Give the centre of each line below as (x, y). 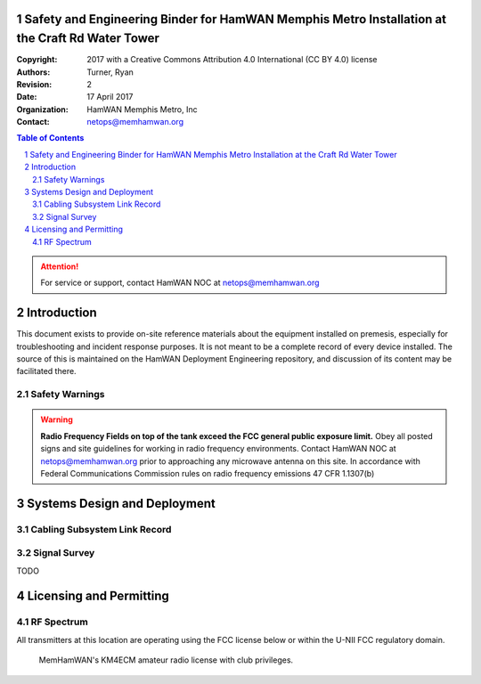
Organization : (42, 109)
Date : (27, 97)
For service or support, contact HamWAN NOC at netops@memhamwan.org (180, 283)
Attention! (60, 266)
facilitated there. (46, 371)
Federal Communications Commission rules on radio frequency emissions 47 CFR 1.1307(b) (208, 473)
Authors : (33, 72)
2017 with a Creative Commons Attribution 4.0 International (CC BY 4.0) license (232, 60)
